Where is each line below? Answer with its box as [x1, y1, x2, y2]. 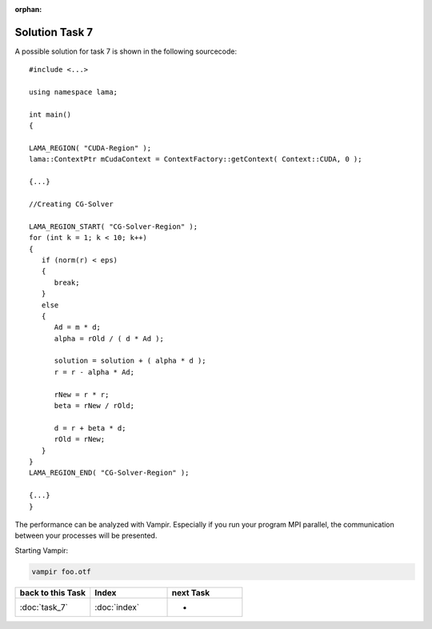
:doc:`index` [94, 601, 140, 612]
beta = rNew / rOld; [54, 401, 135, 411]
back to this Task [19, 587, 86, 598]
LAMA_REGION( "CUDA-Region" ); [29, 144, 152, 153]
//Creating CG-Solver [29, 199, 114, 208]
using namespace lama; [29, 88, 118, 97]
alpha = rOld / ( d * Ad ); [54, 334, 164, 343]
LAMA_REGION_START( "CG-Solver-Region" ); [29, 222, 198, 231]
